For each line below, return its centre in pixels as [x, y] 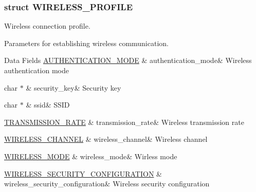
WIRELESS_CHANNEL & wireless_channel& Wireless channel [106, 139]
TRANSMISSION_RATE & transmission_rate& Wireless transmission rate [124, 122]
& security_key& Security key [74, 87]
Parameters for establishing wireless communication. [86, 43]
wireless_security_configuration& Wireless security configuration [107, 184]
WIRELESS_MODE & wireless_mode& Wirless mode [91, 156]
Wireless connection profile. [47, 26]
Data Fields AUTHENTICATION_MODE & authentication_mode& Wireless [128, 60]
